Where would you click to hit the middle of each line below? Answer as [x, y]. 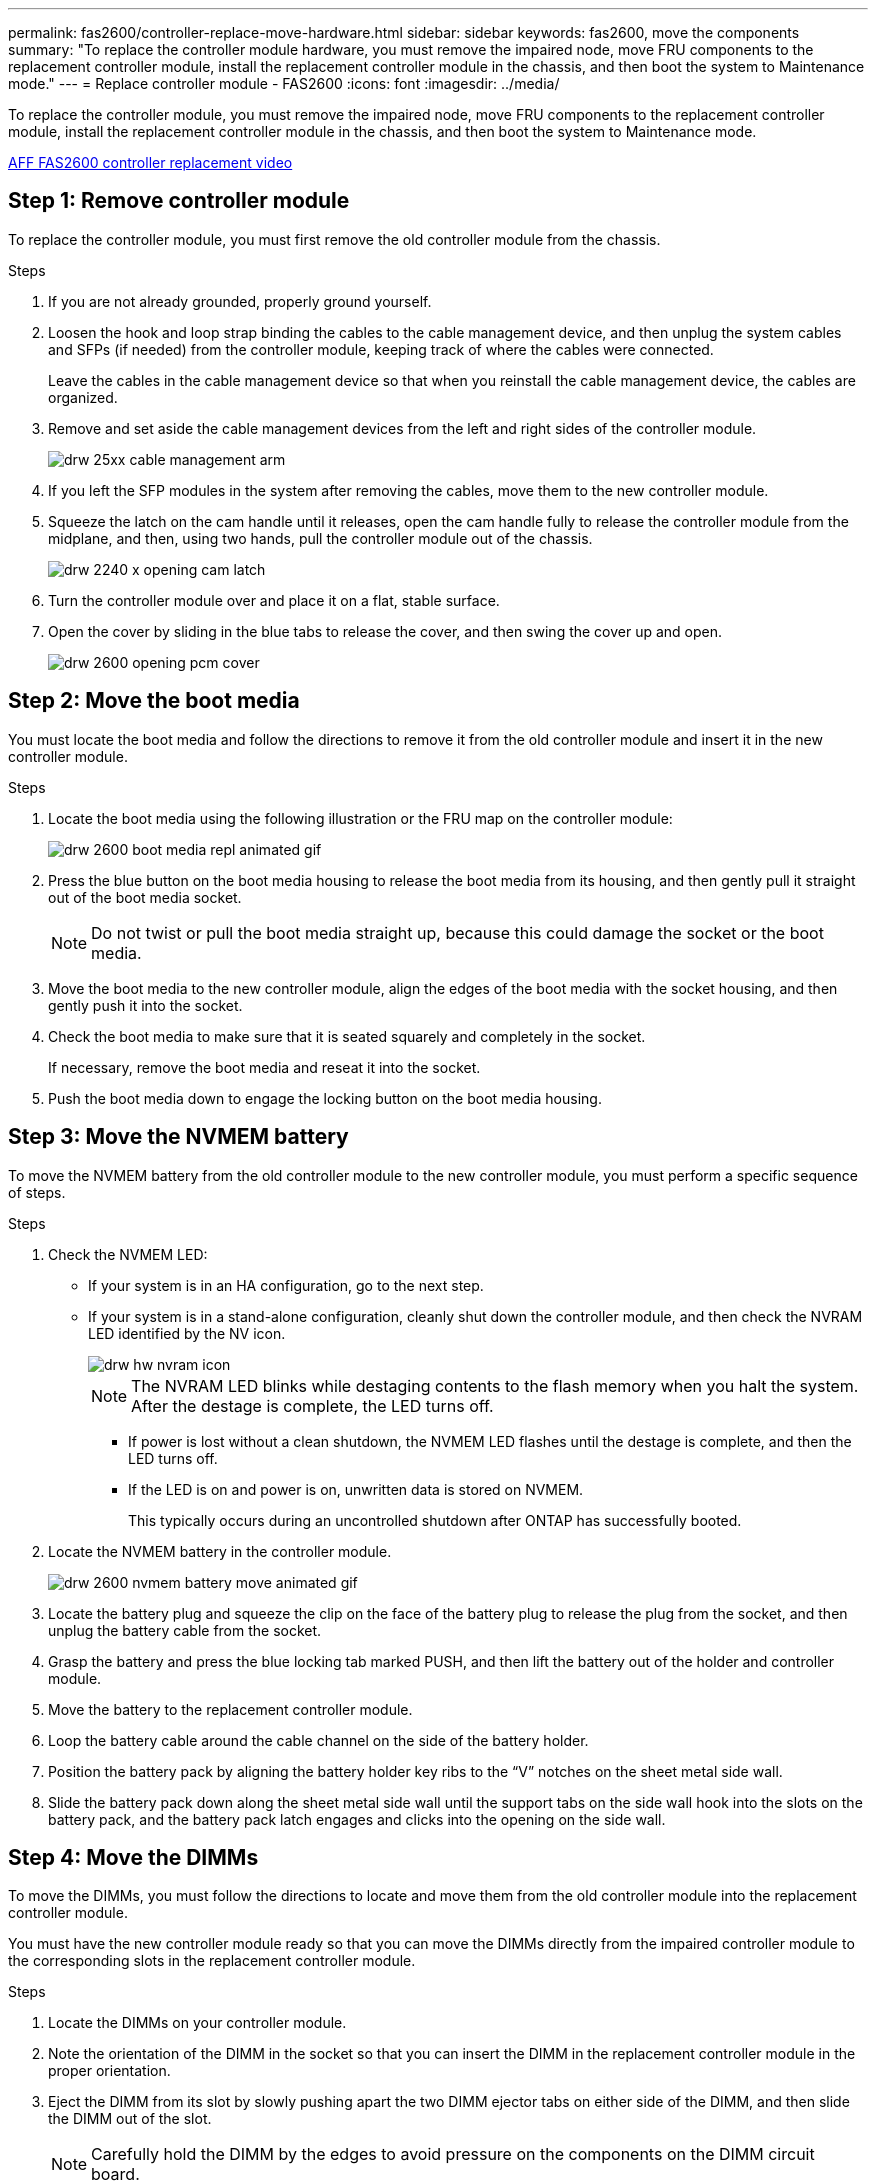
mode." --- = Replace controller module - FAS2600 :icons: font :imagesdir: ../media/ [284, 83]
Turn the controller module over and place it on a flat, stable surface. [274, 600]
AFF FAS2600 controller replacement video [150, 162]
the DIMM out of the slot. [130, 2119]
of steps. [37, 1192]
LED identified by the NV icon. [187, 1333]
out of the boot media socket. [145, 897]
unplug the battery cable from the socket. [185, 1630]
